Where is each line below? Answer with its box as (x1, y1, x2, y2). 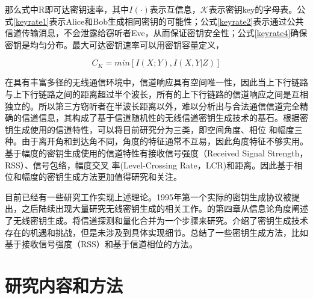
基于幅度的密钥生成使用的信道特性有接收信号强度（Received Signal (5, 146, 265, 159)
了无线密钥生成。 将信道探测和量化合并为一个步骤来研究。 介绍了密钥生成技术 (5, 214, 308, 226)
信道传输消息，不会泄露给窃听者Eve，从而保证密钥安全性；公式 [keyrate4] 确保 (5, 26, 308, 39)
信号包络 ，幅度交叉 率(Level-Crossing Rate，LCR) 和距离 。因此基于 (33, 158, 294, 171)
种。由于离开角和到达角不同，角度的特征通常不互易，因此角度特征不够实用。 (5, 135, 308, 147)
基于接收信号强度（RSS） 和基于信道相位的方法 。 (5, 238, 197, 250)
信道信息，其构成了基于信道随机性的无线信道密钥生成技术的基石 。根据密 (21, 111, 308, 124)
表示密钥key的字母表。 (208, 3, 297, 15)
